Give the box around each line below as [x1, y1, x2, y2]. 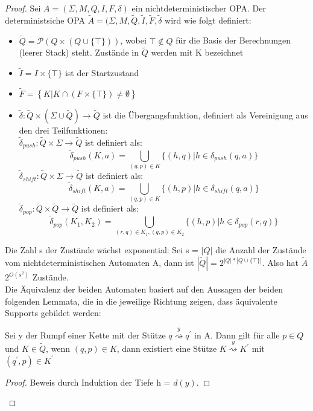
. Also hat [262, 256, 299, 269]
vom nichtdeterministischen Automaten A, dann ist [5, 256, 194, 269]
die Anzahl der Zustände [215, 244, 306, 256]
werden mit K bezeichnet [151, 46, 244, 59]
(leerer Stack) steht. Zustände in [19, 46, 139, 59]
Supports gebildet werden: [5, 306, 101, 319]
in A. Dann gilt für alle [194, 328, 280, 341]
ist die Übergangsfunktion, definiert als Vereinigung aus [103, 109, 308, 121]
